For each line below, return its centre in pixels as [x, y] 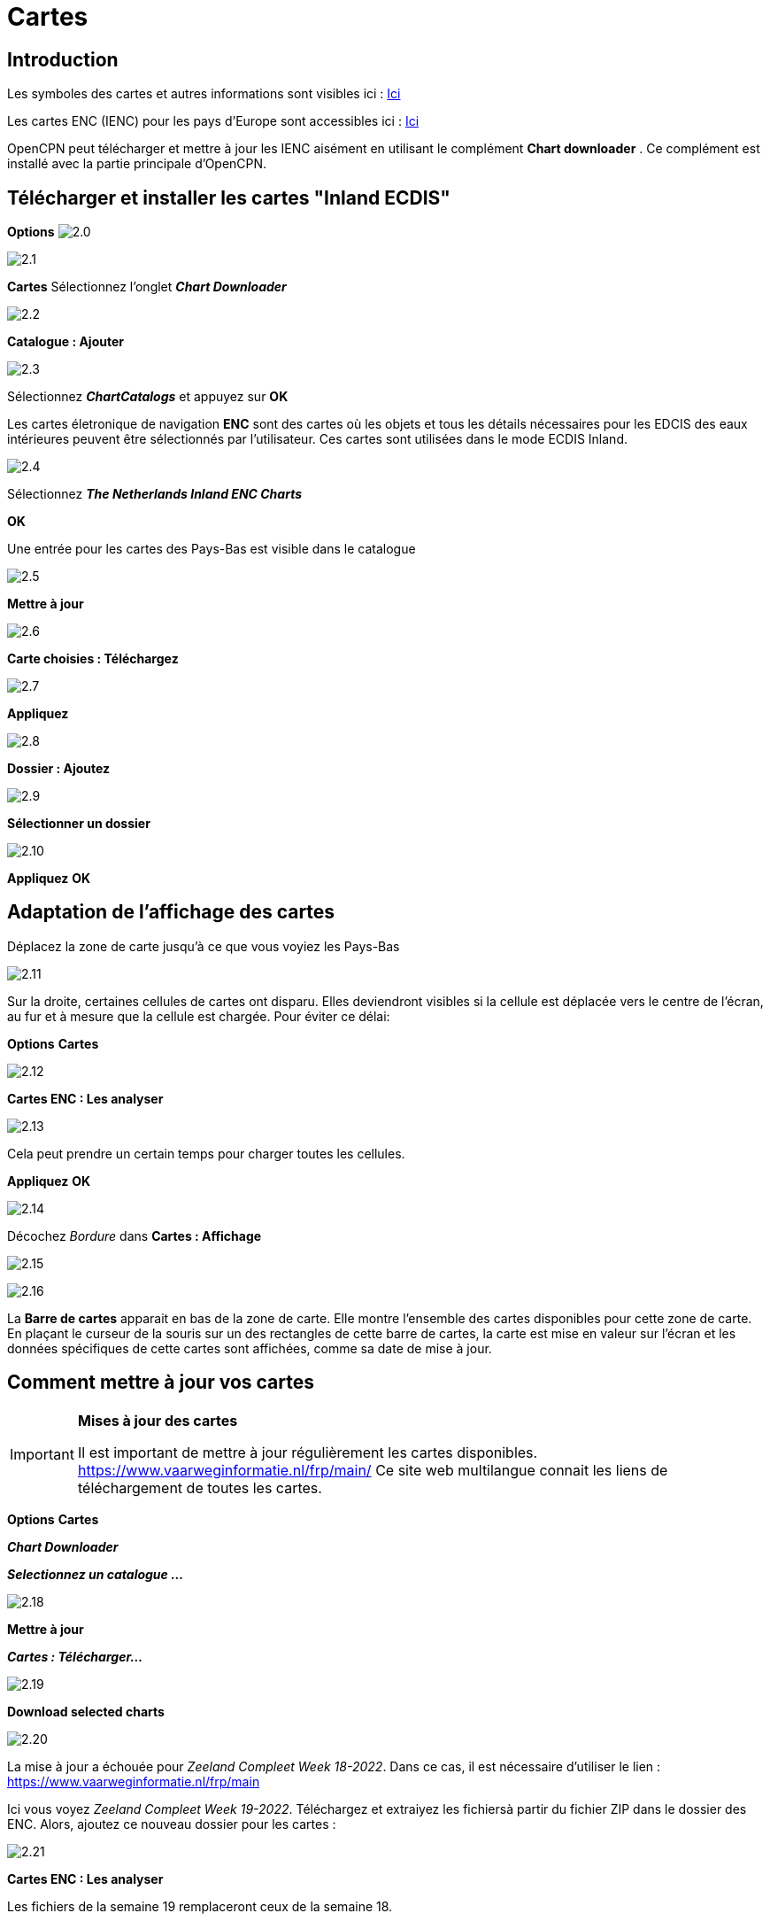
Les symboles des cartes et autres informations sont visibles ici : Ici [204, 94]
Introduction [63, 59]
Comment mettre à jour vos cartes [161, 1383]
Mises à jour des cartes [158, 1420]
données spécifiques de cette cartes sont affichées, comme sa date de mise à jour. [250, 1348]
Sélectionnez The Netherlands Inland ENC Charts [155, 494]
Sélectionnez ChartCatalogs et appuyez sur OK [148, 397]
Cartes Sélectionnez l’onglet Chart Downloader [147, 287]
